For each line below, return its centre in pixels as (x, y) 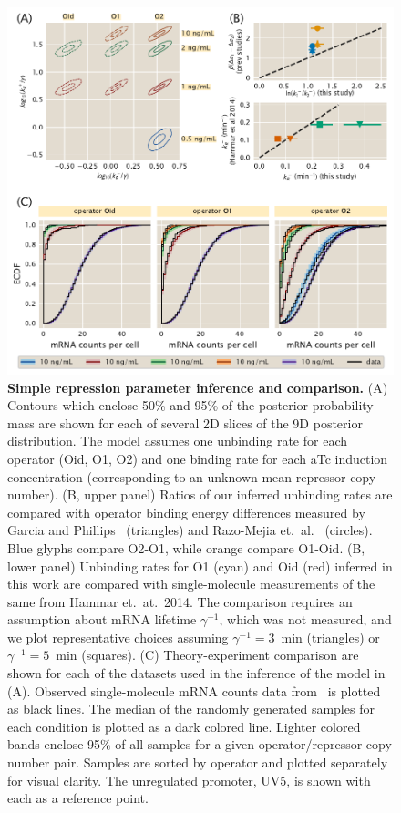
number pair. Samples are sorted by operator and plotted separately (198, 762)
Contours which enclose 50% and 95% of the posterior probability (190, 405)
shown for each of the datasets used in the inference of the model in (196, 673)
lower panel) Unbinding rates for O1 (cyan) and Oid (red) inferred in (200, 566)
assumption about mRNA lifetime (102, 619)
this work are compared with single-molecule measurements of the (191, 584)
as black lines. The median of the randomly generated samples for (191, 709)
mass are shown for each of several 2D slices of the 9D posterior (185, 422)
